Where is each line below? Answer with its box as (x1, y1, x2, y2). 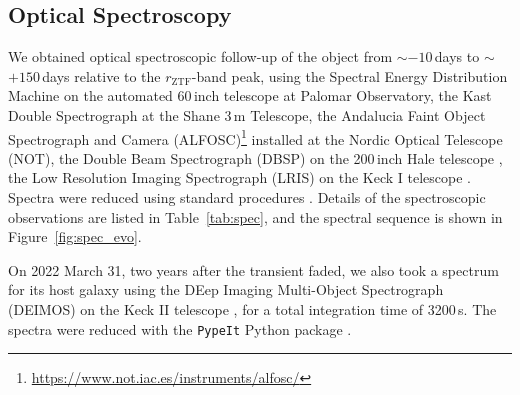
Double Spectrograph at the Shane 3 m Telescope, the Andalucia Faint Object (8, 104, 486, 125)
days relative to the (42, 65, 161, 86)
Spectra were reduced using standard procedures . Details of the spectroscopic (8, 187, 486, 208)
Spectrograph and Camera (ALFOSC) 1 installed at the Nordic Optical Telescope (8, 125, 503, 149)
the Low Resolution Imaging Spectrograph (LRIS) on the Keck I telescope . (8, 167, 471, 188)
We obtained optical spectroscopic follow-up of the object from (8, 46, 393, 67)
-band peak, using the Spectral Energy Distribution (191, 65, 508, 86)
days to (434, 46, 480, 67)
